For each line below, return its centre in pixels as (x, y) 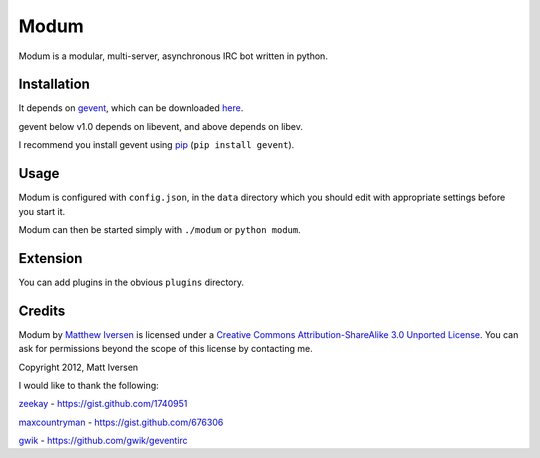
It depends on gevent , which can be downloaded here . (131, 108)
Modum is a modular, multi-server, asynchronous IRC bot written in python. (173, 56)
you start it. (42, 211)
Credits (42, 310)
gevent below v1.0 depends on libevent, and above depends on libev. (161, 126)
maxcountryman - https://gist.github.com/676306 (121, 422)
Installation (54, 84)
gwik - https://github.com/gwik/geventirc (103, 441)
